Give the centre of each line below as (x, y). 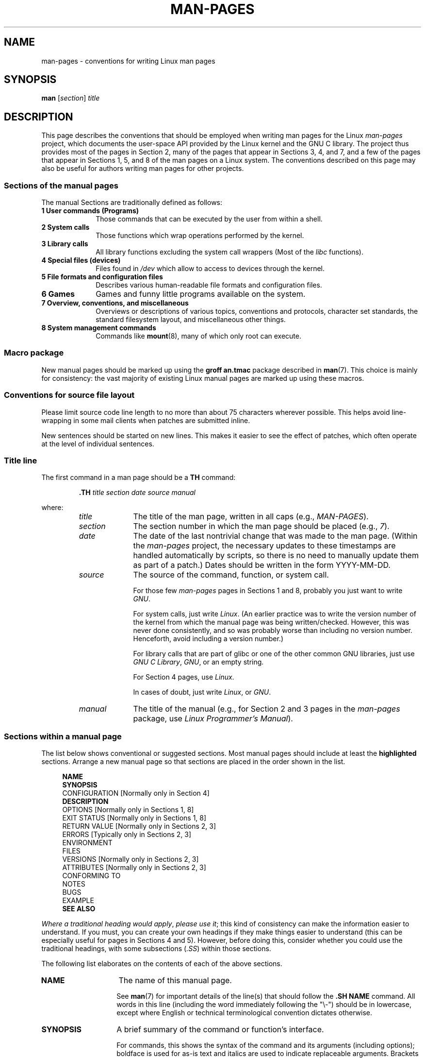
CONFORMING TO (91, 876)
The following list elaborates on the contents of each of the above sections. (162, 964)
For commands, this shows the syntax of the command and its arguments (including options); (266, 1045)
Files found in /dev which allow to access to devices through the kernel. (210, 269)
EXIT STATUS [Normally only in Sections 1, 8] (134, 818)
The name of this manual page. (175, 981)
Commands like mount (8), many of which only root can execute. (198, 336)
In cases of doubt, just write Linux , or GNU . (202, 692)
